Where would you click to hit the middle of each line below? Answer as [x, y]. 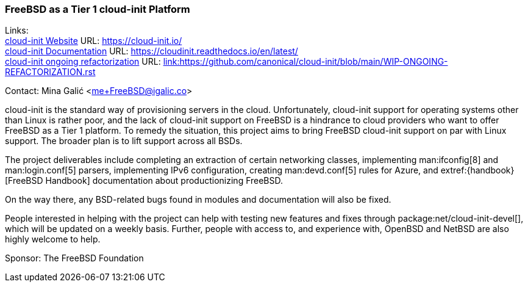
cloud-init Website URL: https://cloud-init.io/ [94, 41]
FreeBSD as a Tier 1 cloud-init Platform [98, 9]
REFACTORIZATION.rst [50, 72]
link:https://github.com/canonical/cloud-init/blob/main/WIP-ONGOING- [305, 62]
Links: [17, 31]
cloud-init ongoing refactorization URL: [83, 62]
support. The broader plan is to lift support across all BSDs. [124, 141]
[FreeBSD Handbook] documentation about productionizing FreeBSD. [144, 181]
